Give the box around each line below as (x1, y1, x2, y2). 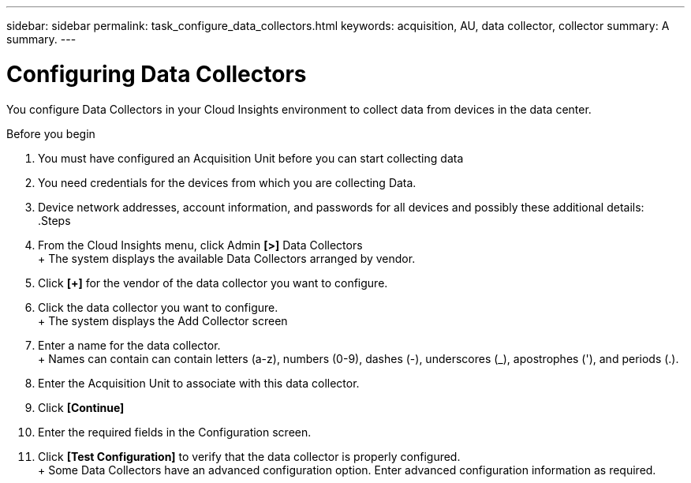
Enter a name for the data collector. (38, 338, 221, 352)
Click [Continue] (38, 400, 125, 414)
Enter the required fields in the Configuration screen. (38, 425, 312, 439)
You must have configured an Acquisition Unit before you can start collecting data (38, 151, 464, 165)
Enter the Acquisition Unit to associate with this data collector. (38, 376, 360, 390)
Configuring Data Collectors (6, 60, 307, 88)
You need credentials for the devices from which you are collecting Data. (38, 175, 416, 189)
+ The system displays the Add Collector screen (38, 313, 288, 328)
